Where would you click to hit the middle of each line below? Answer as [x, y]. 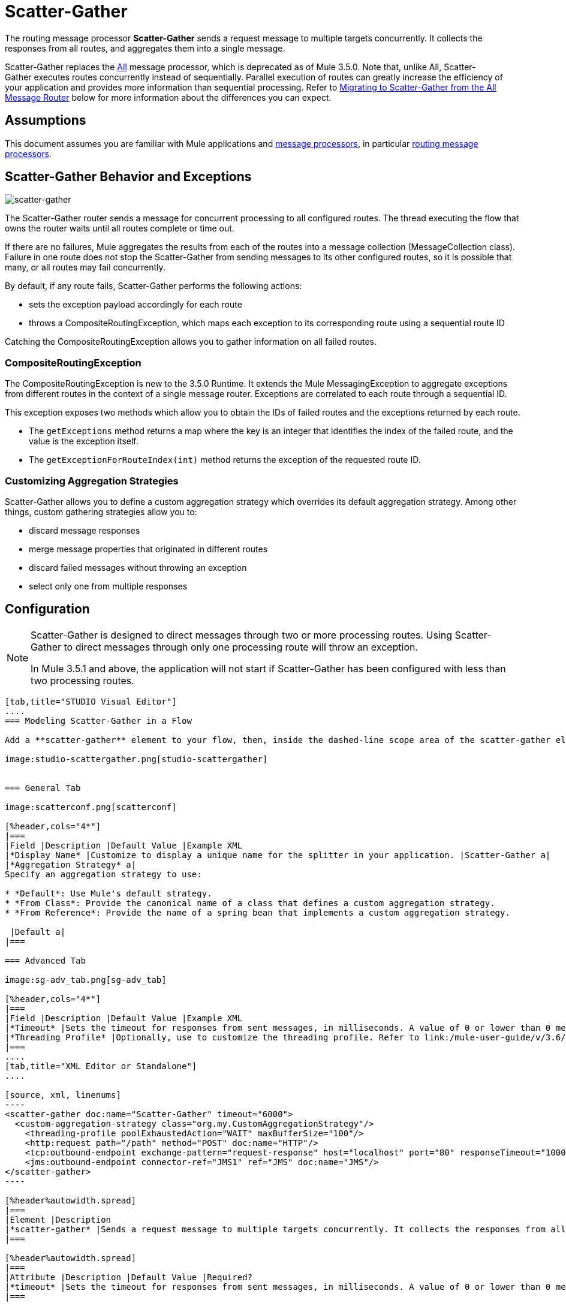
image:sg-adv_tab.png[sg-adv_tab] [86, 979]
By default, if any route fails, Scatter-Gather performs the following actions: [153, 286]
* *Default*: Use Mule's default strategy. [109, 893]
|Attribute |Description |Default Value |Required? [129, 1277]
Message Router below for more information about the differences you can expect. [168, 97]
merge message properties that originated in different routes [148, 549]
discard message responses [85, 530]
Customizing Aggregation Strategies [92, 481]
